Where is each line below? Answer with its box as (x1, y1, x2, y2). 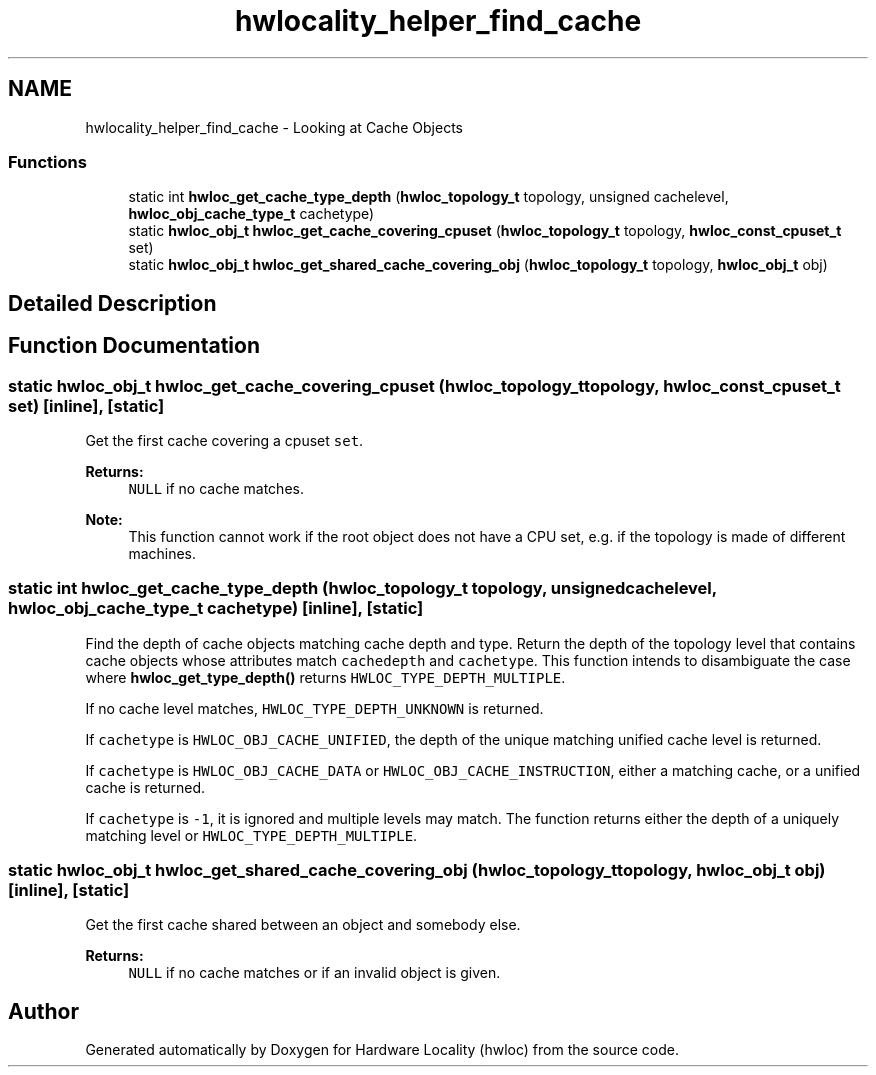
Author (8, 998, 79, 1024)
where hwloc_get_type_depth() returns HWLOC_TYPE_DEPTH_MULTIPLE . (85, 668, 566, 686)
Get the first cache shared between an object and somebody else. (85, 916, 521, 934)
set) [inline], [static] (8, 395, 165, 416)
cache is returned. (85, 778, 206, 796)
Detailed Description (8, 290, 217, 316)
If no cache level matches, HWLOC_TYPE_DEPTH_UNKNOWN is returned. (85, 699, 544, 717)
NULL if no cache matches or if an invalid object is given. (128, 964, 501, 982)
